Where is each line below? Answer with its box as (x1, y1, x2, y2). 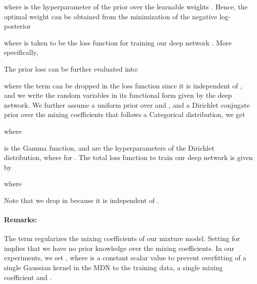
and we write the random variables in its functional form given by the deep (4, 90, 232, 100)
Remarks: (4, 214, 37, 225)
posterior (4, 21, 31, 31)
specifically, (4, 47, 38, 57)
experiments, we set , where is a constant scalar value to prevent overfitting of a (4, 252, 247, 263)
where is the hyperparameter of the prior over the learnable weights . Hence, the (4, 1, 248, 11)
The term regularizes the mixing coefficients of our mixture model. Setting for (4, 233, 240, 243)
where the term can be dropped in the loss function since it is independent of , (4, 80, 243, 90)
